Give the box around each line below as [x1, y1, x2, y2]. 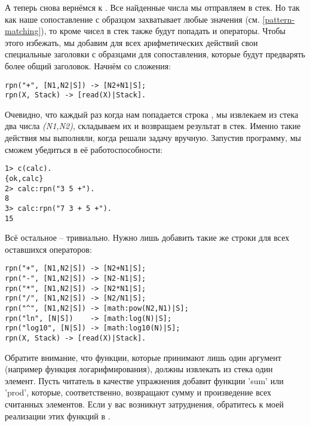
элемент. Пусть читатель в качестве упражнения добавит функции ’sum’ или [5, 374, 284, 387]
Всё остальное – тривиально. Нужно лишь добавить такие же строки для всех [5, 231, 290, 244]
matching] [5, 24, 41, 37]
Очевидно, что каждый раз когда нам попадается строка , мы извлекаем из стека [5, 108, 299, 120]
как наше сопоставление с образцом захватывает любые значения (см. [5, 13, 260, 25]
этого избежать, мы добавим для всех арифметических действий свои [5, 36, 258, 48]
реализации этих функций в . [5, 409, 111, 422]
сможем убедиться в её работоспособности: [5, 143, 162, 155]
